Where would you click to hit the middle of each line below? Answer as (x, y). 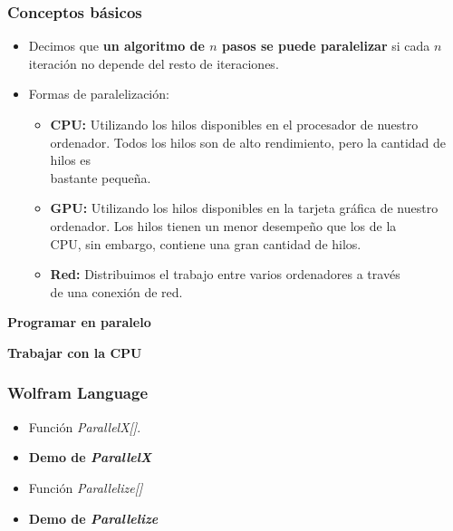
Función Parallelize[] (86, 487)
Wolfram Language (78, 393)
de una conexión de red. (116, 291)
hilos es (71, 160)
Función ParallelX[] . (85, 426)
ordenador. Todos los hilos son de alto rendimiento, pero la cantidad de (248, 142)
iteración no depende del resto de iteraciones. (154, 63)
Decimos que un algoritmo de (116, 46)
